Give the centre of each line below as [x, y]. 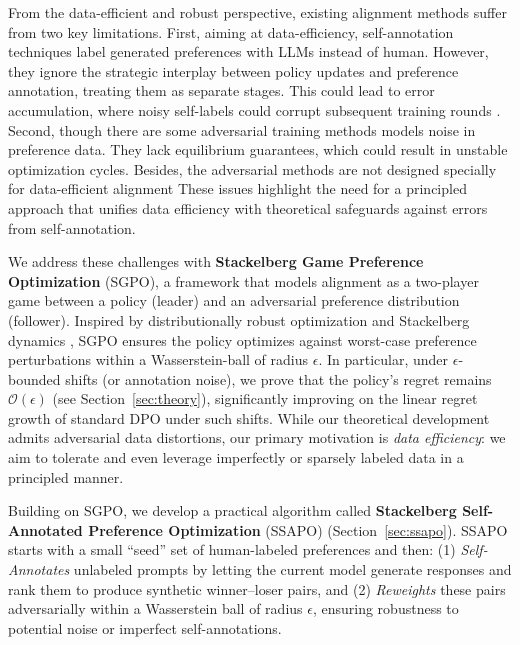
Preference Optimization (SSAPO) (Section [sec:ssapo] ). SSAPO [298, 529]
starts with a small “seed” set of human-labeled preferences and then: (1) [232, 549]
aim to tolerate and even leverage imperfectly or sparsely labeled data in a [236, 457]
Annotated [45, 529]
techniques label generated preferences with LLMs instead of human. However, [248, 51]
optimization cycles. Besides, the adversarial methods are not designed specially [252, 168]
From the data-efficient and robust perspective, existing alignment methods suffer [257, 12]
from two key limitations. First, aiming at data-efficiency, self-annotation [231, 31]
